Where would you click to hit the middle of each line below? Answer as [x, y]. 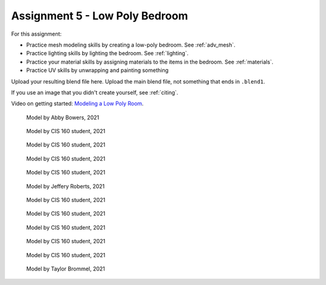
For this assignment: [37, 34]
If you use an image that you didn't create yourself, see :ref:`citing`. [95, 92]
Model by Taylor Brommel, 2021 [66, 269]
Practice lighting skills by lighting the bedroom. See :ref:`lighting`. [107, 53]
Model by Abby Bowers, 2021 [63, 117]
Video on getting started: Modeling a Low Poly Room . [78, 103]
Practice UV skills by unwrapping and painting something [97, 70]
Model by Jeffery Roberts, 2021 [66, 186]
